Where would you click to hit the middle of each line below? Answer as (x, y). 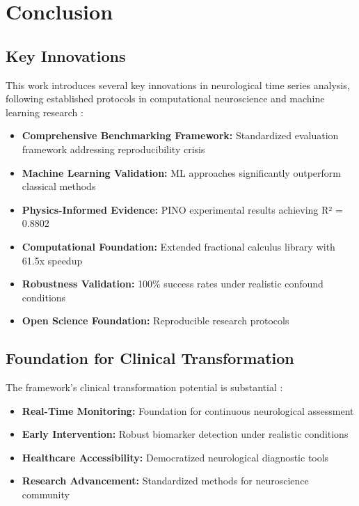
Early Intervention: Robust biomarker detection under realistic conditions (185, 434)
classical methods (59, 186)
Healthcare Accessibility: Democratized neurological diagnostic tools (175, 457)
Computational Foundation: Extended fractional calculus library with (178, 246)
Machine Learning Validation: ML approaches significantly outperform (181, 172)
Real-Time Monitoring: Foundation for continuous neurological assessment (188, 410)
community (46, 495)
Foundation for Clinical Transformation (150, 358)
